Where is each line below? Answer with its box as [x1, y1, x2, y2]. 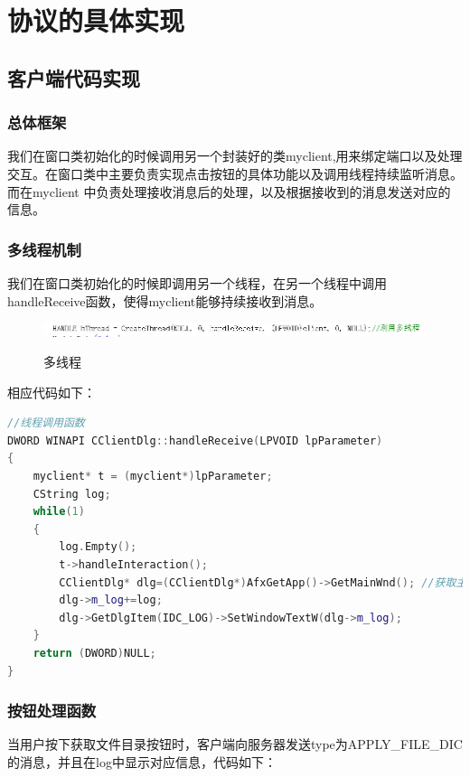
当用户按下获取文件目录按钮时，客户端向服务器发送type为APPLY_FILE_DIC [7, 735, 463, 754]
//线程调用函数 [7, 417, 85, 430]
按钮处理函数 [7, 699, 97, 722]
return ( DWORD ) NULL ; [33, 647, 156, 660]
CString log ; [33, 487, 111, 501]
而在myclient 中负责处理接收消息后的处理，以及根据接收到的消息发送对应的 [7, 182, 451, 201]
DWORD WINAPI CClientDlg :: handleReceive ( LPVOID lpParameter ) [7, 434, 383, 447]
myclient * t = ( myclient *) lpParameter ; [33, 470, 273, 483]
